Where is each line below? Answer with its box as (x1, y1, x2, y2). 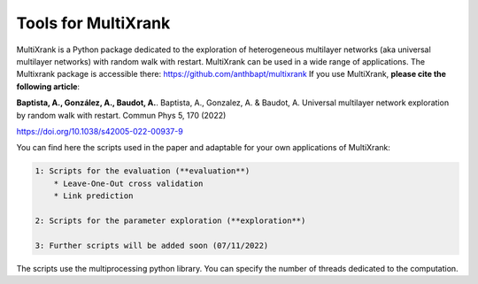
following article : (16, 81, 80, 92)
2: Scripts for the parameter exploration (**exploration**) (35, 215, 306, 226)
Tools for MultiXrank (16, 13, 171, 33)
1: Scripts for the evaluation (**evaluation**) (35, 166, 251, 176)
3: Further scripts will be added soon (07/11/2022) (35, 240, 269, 250)
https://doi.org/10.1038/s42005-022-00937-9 (16, 126, 183, 136)
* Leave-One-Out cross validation (53, 178, 204, 188)
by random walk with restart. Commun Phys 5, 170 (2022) (16, 110, 227, 120)
